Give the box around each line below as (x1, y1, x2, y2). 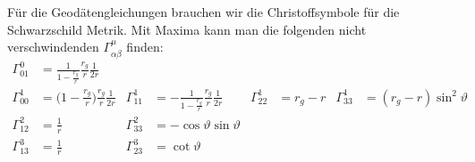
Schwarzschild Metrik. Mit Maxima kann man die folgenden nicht (7, 20, 367, 38)
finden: (126, 37, 164, 56)
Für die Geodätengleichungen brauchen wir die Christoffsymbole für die (7, 3, 400, 20)
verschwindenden (7, 37, 99, 56)
